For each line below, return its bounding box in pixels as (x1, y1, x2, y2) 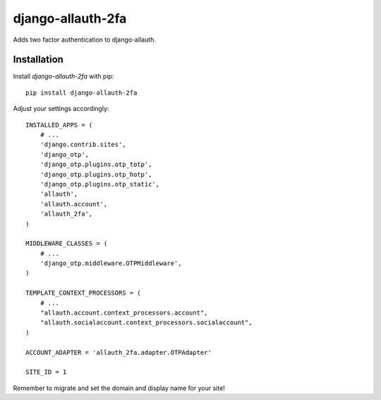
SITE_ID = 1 (25, 368, 67, 376)
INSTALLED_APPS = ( (25, 121, 93, 129)
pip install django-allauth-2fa (25, 88, 138, 97)
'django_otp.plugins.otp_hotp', (40, 170, 152, 178)
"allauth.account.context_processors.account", (40, 309, 208, 317)
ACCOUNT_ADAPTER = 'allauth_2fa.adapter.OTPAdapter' (25, 348, 212, 356)
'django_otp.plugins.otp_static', (40, 180, 160, 188)
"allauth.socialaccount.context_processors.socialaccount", (40, 319, 253, 327)
